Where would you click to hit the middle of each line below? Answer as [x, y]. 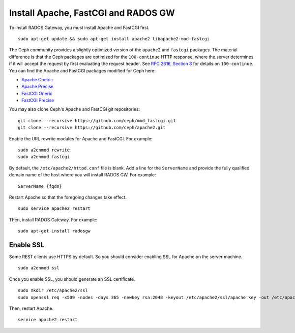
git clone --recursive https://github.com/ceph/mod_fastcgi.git [97, 120]
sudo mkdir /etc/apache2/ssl [53, 290]
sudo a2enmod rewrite [44, 150]
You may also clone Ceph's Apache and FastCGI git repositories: [74, 109]
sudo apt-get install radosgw [54, 231]
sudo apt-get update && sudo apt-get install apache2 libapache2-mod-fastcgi [114, 39]
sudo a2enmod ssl [39, 268]
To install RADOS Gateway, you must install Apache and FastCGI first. [79, 28]
